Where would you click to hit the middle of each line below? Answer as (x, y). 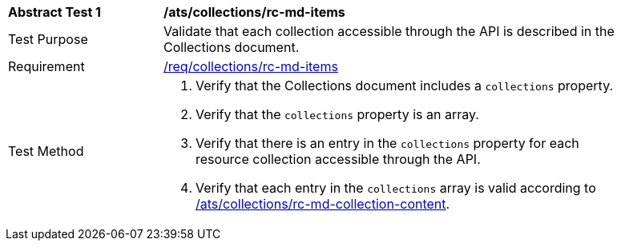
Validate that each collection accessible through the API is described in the (389, 31)
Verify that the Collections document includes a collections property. (405, 86)
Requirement (46, 66)
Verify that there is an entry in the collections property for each (387, 143)
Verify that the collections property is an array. (337, 114)
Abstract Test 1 (54, 12)
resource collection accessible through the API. (338, 159)
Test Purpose (48, 39)
